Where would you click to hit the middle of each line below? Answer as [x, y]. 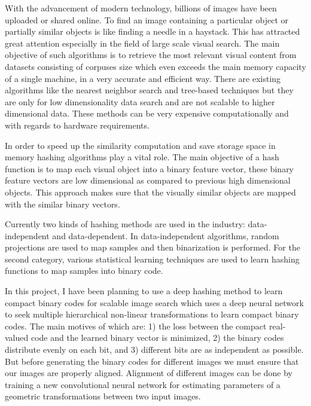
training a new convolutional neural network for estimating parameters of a [143, 384]
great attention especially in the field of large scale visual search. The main [142, 43]
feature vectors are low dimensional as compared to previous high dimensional [148, 180]
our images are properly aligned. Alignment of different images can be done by [149, 373]
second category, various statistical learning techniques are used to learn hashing [152, 259]
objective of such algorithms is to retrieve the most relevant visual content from [151, 55]
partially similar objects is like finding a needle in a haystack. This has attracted [153, 31]
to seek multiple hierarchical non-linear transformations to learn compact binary [152, 314]
